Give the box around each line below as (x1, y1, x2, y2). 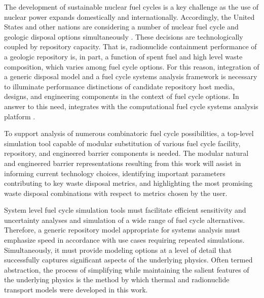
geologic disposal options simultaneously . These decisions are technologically (4, 31, 243, 42)
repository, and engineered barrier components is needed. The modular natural (4, 148, 249, 158)
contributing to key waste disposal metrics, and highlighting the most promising (4, 178, 253, 188)
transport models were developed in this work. (4, 284, 148, 295)
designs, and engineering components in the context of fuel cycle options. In (4, 91, 239, 102)
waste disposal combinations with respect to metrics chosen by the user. (4, 187, 228, 198)
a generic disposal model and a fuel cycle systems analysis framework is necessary (4, 71, 257, 82)
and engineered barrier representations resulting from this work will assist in (4, 157, 241, 168)
